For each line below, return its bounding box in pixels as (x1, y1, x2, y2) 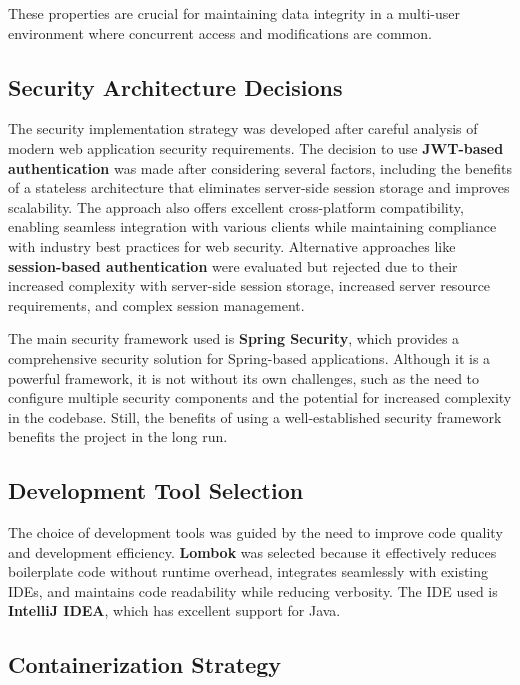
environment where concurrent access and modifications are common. (8, 22, 432, 43)
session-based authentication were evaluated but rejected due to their (8, 255, 458, 276)
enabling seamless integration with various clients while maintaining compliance (8, 216, 497, 237)
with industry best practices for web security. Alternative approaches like (8, 235, 456, 256)
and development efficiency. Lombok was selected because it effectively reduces (8, 541, 497, 562)
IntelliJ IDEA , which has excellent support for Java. (8, 600, 341, 621)
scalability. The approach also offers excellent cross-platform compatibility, (8, 196, 464, 217)
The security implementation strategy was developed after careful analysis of (8, 118, 478, 139)
